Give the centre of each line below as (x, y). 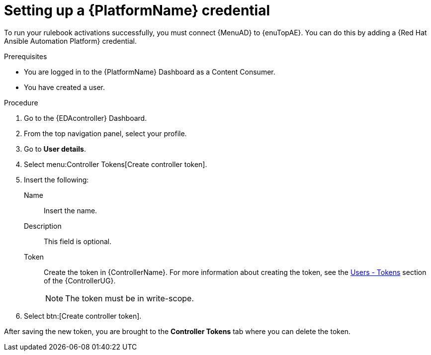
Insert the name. (71, 210)
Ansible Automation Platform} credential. (70, 41)
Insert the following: (56, 179)
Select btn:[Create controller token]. (83, 316)
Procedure (21, 102)
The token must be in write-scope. (129, 298)
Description (43, 226)
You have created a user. (65, 87)
